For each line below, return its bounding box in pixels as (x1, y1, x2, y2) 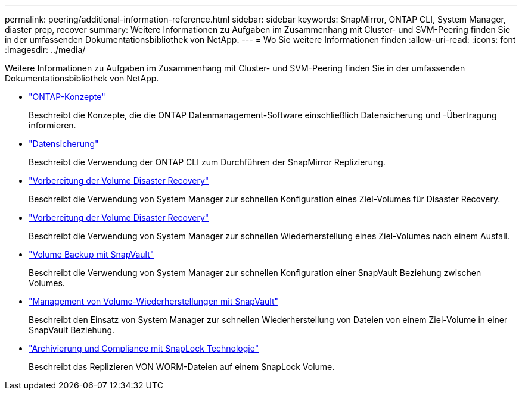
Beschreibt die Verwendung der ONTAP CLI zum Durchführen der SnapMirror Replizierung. (29, 157, 386, 167)
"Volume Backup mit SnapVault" (29, 249, 154, 259)
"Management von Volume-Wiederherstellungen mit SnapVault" (29, 296, 278, 306)
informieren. (29, 120, 76, 130)
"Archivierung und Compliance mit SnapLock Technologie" (29, 343, 259, 353)
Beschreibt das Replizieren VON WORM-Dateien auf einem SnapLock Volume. (29, 362, 335, 372)
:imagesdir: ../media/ (5, 45, 86, 55)
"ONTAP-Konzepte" (29, 92, 105, 102)
